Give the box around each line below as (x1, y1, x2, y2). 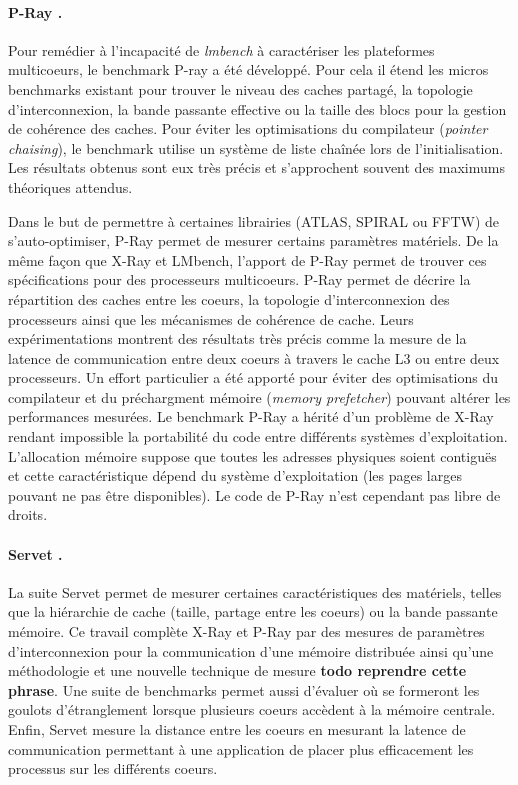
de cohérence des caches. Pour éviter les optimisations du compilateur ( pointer (8, 118, 488, 139)
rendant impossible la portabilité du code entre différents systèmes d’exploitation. (8, 426, 508, 447)
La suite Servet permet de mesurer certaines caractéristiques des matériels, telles (8, 581, 502, 602)
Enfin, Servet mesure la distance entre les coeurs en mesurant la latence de (8, 719, 466, 739)
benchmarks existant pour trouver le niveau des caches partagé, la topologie (8, 78, 473, 99)
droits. (8, 504, 48, 525)
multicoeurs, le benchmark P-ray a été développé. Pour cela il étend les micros (8, 59, 489, 80)
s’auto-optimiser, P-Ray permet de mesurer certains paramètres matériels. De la (8, 230, 499, 251)
